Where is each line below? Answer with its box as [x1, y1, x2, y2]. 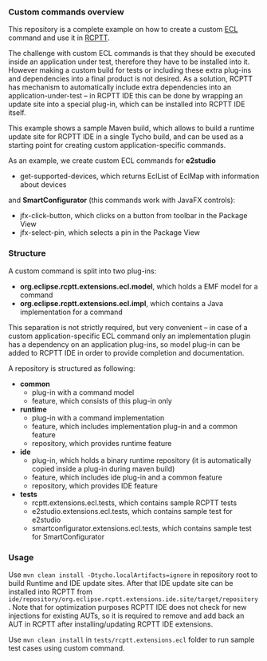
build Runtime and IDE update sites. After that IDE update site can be [8, 578, 234, 587]
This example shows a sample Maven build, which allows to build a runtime [8, 123, 255, 133]
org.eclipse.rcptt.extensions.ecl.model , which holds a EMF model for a [19, 281, 258, 291]
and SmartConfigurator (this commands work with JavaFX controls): [8, 195, 236, 205]
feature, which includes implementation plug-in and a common [31, 421, 238, 431]
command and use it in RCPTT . [8, 33, 110, 42]
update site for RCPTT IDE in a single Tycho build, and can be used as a [8, 132, 244, 141]
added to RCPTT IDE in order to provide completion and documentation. [8, 348, 245, 357]
